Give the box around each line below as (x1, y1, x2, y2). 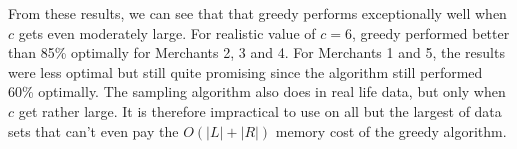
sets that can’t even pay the (8, 120, 179, 141)
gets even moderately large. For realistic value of (18, 22, 316, 43)
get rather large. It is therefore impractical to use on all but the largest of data (18, 100, 502, 121)
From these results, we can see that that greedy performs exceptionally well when (8, 3, 507, 23)
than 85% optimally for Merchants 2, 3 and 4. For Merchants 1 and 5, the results (8, 42, 505, 63)
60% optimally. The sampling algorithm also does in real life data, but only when (8, 81, 506, 102)
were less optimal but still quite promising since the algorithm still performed (8, 61, 483, 82)
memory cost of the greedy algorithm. (275, 120, 507, 141)
